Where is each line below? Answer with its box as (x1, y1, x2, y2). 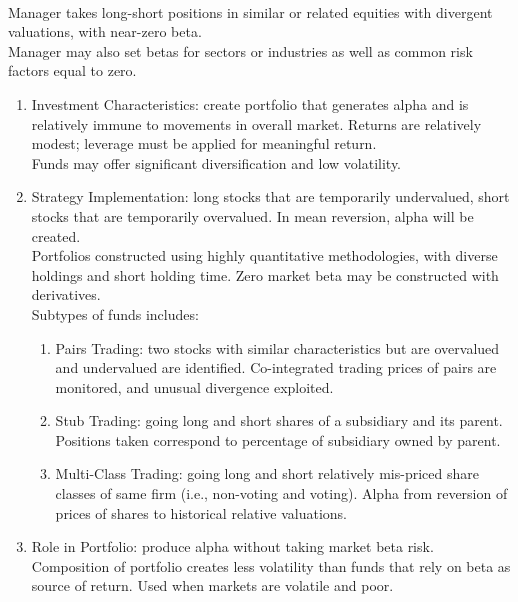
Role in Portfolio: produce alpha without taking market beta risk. (31, 536, 434, 557)
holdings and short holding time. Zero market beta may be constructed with (31, 264, 499, 285)
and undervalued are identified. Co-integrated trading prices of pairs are (55, 357, 497, 378)
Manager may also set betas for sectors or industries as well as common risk (8, 40, 473, 61)
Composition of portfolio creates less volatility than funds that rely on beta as (31, 555, 511, 576)
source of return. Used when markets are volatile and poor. (31, 575, 394, 596)
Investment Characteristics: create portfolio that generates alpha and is (31, 93, 469, 114)
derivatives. (31, 284, 101, 305)
